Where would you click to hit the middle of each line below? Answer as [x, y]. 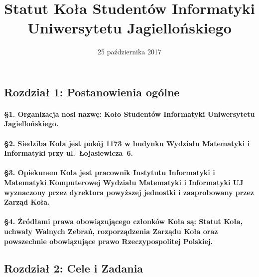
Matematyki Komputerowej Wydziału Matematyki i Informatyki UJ [124, 182]
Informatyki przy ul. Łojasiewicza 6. [68, 153]
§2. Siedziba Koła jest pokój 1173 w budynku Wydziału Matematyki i [127, 143]
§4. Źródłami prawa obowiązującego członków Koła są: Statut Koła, [124, 221]
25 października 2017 [129, 52]
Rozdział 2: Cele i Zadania [74, 268]
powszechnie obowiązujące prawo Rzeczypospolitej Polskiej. [109, 241]
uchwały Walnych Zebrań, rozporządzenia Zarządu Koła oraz [111, 231]
